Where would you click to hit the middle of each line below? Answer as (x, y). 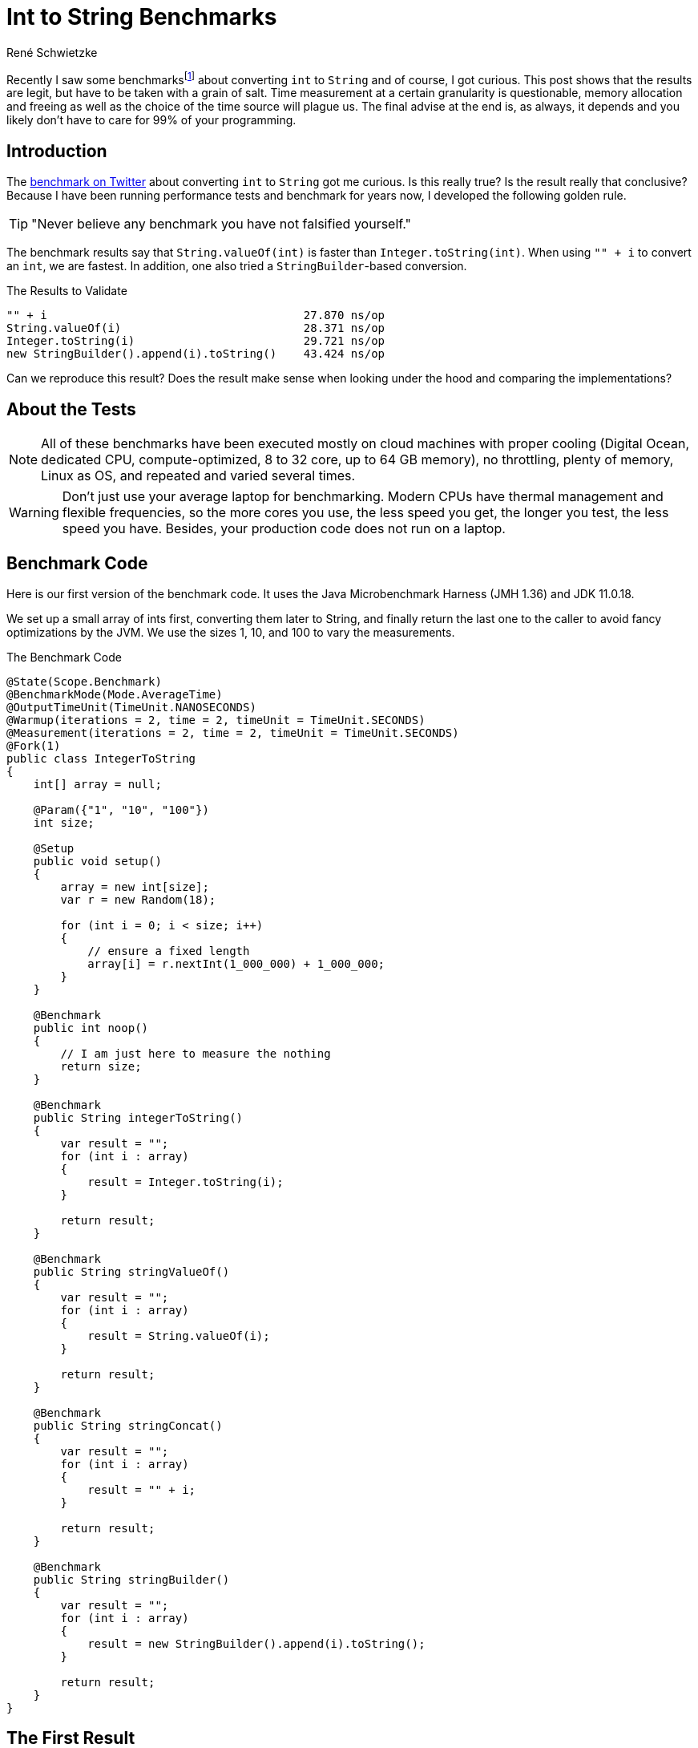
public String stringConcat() (128, 1425)
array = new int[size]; (135, 886)
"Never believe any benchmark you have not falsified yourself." (222, 224)
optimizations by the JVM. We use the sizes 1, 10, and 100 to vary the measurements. (231, 632)
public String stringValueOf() (131, 1271)
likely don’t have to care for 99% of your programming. (151, 120)
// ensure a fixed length (169, 951)
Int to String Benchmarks (142, 17)
